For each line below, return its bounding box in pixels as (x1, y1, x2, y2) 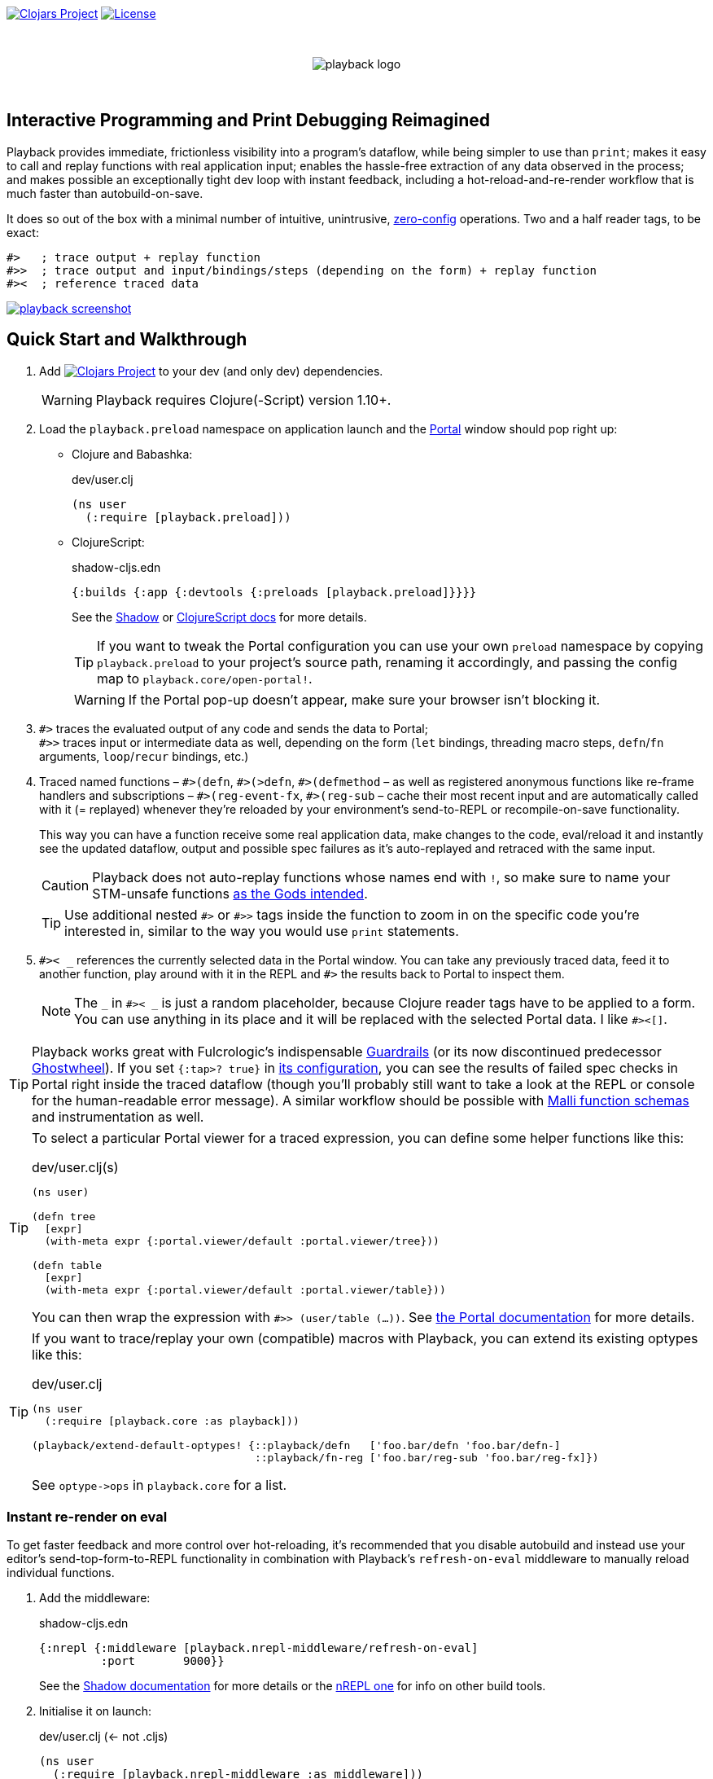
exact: (7, 225, 39, 239)
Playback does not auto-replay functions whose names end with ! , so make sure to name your (92, 868, 671, 885)
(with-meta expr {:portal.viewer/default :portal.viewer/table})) (44, 1283, 446, 1296)
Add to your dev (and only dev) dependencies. (39, 363, 383, 378)
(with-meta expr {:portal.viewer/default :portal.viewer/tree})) (44, 1234, 440, 1247)
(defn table (32, 1258, 103, 1272)
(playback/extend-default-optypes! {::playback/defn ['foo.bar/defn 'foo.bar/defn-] (32, 1439, 561, 1452)
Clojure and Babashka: (72, 446, 193, 461)
